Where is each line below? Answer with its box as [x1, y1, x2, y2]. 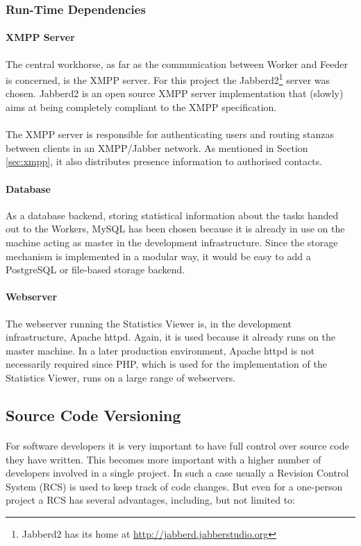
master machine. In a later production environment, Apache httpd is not [6, 343, 315, 357]
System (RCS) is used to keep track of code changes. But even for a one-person [6, 479, 343, 493]
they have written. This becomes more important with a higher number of [6, 452, 321, 466]
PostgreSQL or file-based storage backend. [6, 262, 185, 277]
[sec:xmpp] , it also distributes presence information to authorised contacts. [6, 154, 323, 169]
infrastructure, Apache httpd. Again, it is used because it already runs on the [6, 330, 336, 344]
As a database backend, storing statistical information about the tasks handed [6, 207, 339, 222]
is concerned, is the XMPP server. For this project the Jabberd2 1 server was [6, 71, 330, 87]
